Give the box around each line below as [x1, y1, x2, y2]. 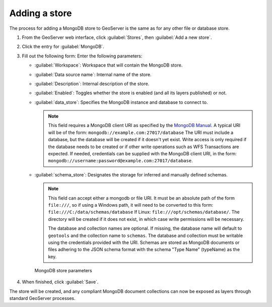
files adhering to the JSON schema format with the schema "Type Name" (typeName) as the [48, 247, 240, 253]
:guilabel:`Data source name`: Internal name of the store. [34, 71, 152, 78]
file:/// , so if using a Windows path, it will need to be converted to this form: [48, 202, 214, 208]
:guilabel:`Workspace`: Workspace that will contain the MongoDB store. [34, 62, 183, 68]
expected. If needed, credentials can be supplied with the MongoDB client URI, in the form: [48, 151, 237, 157]
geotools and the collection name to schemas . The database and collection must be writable [48, 232, 243, 238]
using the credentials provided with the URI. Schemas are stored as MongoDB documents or [48, 239, 240, 245]
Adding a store [9, 8, 73, 19]
